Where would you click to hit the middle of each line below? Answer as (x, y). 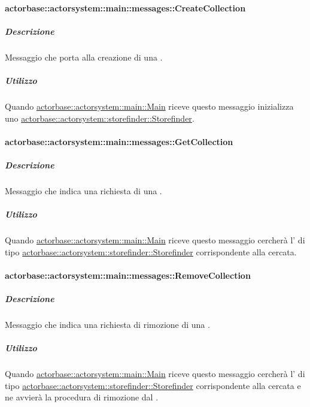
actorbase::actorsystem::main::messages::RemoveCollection (128, 275)
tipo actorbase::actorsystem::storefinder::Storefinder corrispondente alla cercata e (153, 385)
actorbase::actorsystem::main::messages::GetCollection (119, 141)
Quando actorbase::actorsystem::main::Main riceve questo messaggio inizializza (149, 106)
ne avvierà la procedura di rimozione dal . (82, 397)
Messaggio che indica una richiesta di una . (83, 190)
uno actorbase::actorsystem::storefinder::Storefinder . (100, 118)
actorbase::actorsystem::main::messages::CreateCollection (125, 7)
